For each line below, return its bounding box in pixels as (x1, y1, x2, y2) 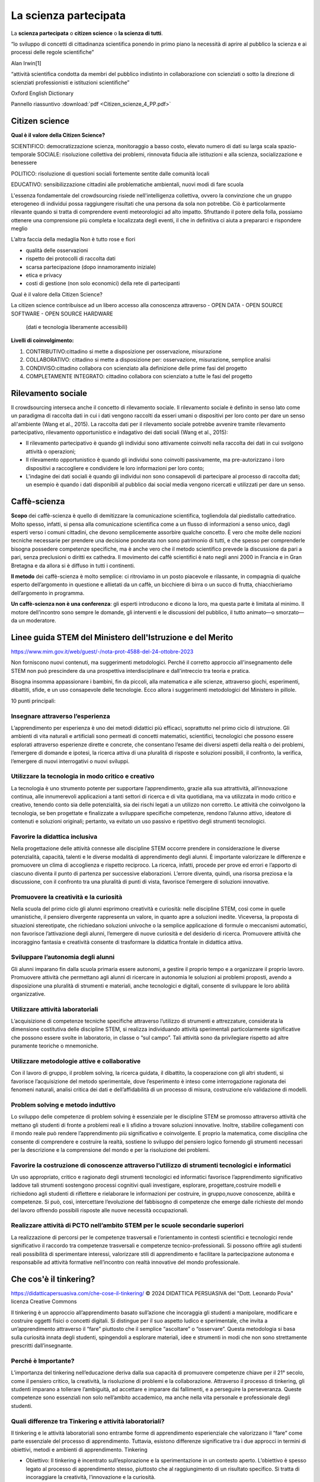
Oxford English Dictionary (11, 90, 74, 97)
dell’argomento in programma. (11, 589, 85, 596)
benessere (11, 159, 37, 166)
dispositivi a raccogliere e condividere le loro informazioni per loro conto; (25, 464, 204, 471)
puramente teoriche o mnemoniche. (11, 1042, 99, 1049)
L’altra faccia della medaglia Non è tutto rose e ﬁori (11, 236, 136, 243)
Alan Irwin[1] (11, 59, 41, 66)
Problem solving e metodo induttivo (11, 1100, 116, 1109)
